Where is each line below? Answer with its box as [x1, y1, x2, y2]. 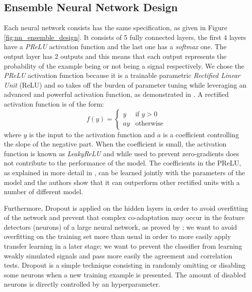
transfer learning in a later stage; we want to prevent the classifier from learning [4, 241, 242, 251]
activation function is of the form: [4, 98, 104, 109]
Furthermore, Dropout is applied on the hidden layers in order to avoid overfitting [4, 202, 248, 213]
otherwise [135, 120, 164, 128]
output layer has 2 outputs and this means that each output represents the [4, 51, 227, 61]
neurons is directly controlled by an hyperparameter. [4, 279, 161, 289]
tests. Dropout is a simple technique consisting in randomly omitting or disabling [4, 260, 246, 270]
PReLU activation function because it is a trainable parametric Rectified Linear [4, 70, 240, 80]
